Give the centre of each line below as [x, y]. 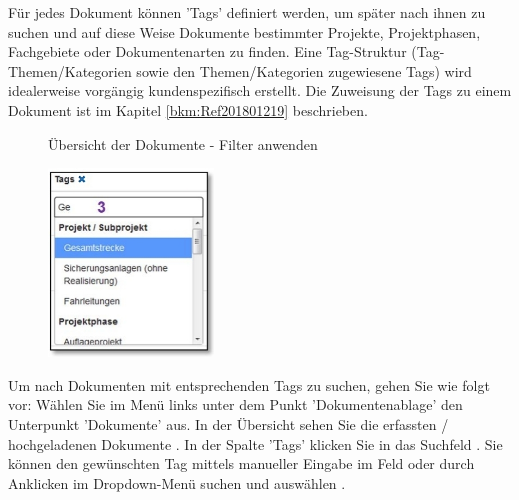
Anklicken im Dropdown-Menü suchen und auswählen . [177, 482]
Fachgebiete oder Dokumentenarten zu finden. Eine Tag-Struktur [207, 51]
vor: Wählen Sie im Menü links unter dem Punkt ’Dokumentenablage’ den [235, 404]
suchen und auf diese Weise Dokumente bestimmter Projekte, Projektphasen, [244, 31]
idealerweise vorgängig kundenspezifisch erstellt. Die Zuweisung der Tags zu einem [260, 90]
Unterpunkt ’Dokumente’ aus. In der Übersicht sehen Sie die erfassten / [228, 423]
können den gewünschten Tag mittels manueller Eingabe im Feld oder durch [241, 463]
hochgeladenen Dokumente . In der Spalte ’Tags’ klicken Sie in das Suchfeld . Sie [255, 443]
